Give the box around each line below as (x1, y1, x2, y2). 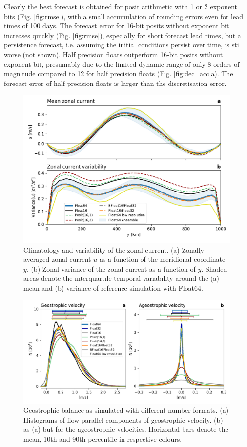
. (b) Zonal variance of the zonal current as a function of (26, 263, 196, 274)
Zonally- (182, 244, 206, 255)
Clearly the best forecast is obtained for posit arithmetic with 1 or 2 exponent (4, 1, 238, 11)
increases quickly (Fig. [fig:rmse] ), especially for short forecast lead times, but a (4, 30, 241, 40)
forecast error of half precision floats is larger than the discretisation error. (4, 78, 226, 88)
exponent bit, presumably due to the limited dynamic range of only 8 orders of (4, 59, 240, 69)
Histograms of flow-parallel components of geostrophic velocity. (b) (23, 414, 223, 425)
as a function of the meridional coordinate (99, 254, 226, 264)
